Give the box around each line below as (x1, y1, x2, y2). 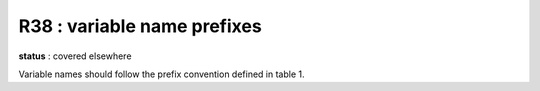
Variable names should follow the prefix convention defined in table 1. (18, 68, 305, 80)
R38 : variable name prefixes (18, 15, 262, 37)
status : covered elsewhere (18, 50, 132, 62)
